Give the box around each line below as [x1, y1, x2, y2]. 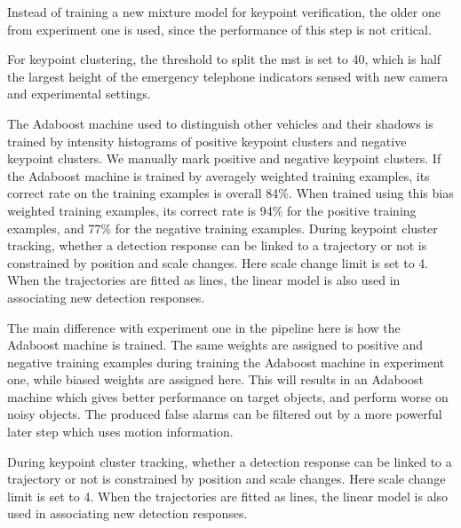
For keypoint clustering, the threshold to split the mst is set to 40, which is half [7, 50, 441, 68]
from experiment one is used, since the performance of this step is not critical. [7, 20, 432, 38]
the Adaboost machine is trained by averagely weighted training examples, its [7, 166, 430, 185]
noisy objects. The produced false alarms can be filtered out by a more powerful [7, 405, 442, 423]
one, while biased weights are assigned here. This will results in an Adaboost [7, 370, 424, 389]
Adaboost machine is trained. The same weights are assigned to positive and [7, 335, 424, 354]
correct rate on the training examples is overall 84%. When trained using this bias [7, 184, 454, 202]
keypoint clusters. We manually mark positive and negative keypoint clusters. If [7, 149, 441, 168]
